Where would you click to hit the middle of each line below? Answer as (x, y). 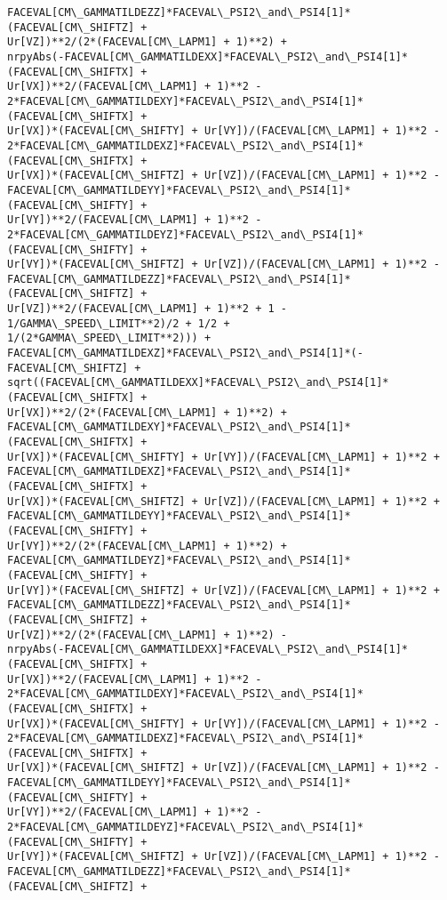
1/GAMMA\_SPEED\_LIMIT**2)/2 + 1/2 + (119, 323)
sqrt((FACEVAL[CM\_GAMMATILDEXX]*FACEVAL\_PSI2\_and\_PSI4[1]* (198, 383)
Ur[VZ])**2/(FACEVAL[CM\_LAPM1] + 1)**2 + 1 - (147, 309)
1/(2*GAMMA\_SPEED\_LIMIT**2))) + (109, 338)
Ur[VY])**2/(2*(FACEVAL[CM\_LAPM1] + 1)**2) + (147, 546)
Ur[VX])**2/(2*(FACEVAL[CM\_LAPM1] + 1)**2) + (147, 412)
